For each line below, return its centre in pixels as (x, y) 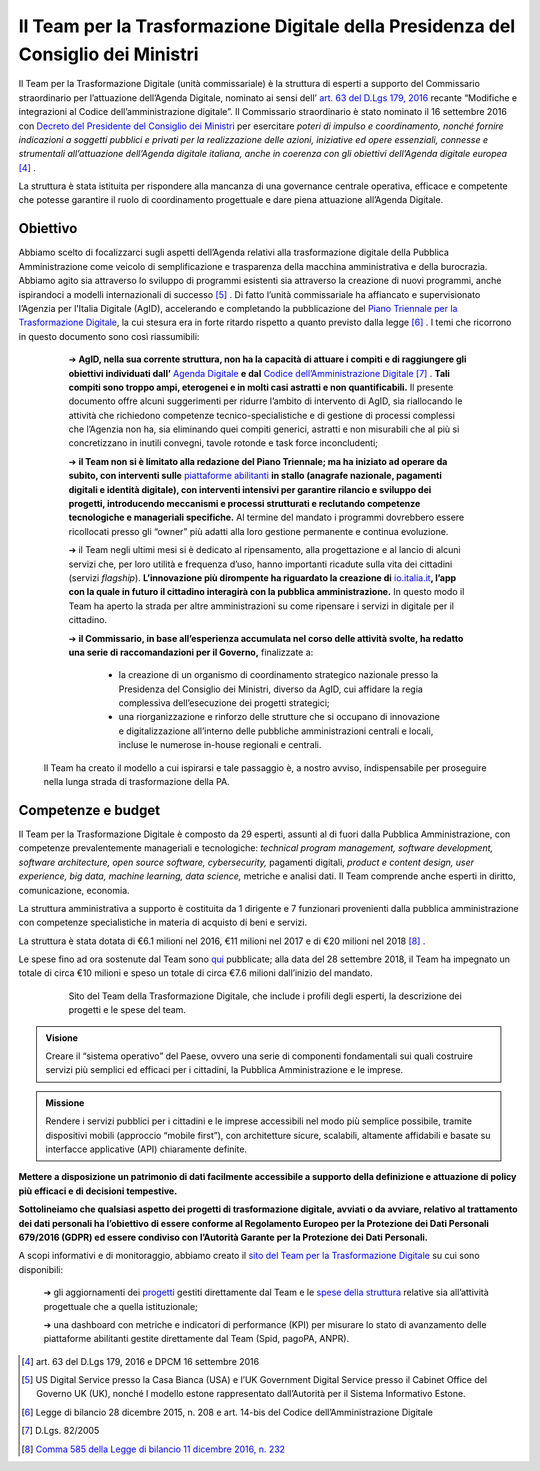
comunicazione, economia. (74, 890)
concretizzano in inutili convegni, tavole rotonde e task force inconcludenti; (223, 443)
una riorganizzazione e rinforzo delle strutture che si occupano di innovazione (279, 717)
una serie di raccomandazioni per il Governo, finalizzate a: (191, 652)
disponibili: (41, 1269)
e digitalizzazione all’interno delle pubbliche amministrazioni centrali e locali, (276, 731)
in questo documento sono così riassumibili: (109, 336)
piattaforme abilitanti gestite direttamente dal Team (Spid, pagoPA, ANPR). (196, 1339)
